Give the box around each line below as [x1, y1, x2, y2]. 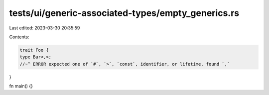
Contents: [9, 34, 29, 40]
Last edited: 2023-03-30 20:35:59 [9, 25, 80, 31]
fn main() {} [9, 83, 33, 89]
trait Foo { [19, 47, 49, 53]
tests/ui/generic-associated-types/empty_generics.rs [9, 7, 240, 18]
